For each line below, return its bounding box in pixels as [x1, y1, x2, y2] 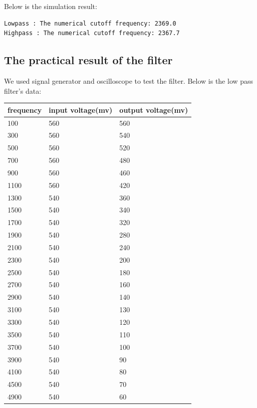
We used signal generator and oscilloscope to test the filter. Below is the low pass [4, 75, 253, 86]
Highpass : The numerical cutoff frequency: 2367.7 [4, 30, 180, 37]
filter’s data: [4, 85, 42, 96]
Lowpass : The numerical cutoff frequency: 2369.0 [4, 20, 176, 27]
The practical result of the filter [4, 52, 173, 68]
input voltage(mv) [49, 104, 113, 115]
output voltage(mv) [119, 104, 188, 115]
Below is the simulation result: [4, 1, 97, 11]
